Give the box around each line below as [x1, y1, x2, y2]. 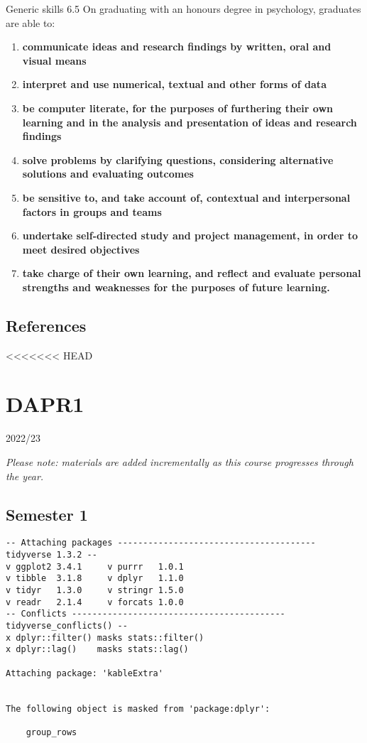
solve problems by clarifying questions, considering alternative [22, 152, 334, 167]
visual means [22, 53, 87, 67]
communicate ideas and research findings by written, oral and [22, 39, 332, 54]
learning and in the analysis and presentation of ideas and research [22, 114, 357, 129]
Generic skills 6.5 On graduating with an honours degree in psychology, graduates [6, 1, 361, 16]
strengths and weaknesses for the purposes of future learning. [22, 279, 330, 294]
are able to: [6, 15, 55, 30]
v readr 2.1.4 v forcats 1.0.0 [6, 597, 184, 607]
